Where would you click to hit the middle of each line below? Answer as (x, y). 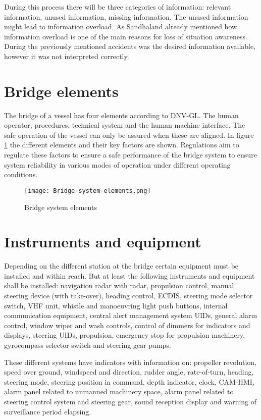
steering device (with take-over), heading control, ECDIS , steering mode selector (128, 295)
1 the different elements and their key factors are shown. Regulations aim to (122, 145)
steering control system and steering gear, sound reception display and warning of (130, 401)
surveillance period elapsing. (48, 411)
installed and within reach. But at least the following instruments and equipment (129, 275)
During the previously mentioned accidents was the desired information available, (130, 46)
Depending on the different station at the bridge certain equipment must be (121, 266)
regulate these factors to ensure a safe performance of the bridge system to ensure (130, 155)
